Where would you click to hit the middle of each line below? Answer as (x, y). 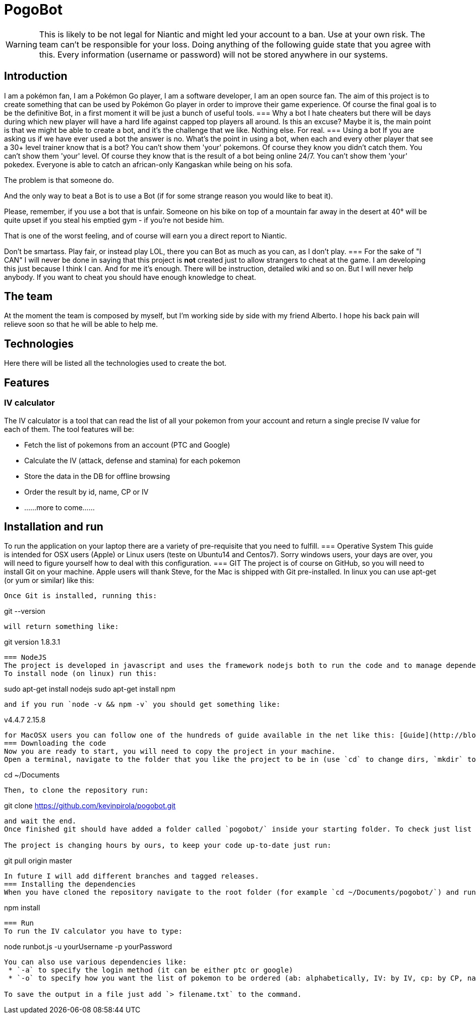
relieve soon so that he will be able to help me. (81, 324)
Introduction (36, 76)
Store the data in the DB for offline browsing (97, 476)
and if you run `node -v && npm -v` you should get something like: (142, 705)
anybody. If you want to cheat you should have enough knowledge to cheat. (130, 277)
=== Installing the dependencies (70, 884)
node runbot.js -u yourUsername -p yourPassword (88, 947)
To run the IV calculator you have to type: (94, 931)
